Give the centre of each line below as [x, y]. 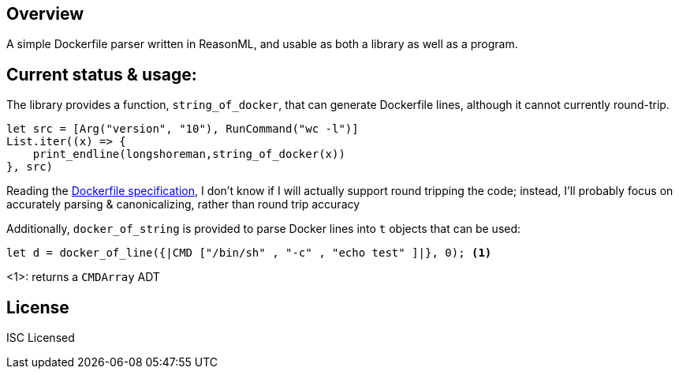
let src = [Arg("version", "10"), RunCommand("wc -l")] [183, 129]
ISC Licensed [41, 338]
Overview [45, 14]
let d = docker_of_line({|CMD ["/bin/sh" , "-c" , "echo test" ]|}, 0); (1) [249, 253]
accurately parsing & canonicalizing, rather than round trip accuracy [183, 204]
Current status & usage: [102, 74]
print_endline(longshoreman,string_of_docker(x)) [189, 154]
